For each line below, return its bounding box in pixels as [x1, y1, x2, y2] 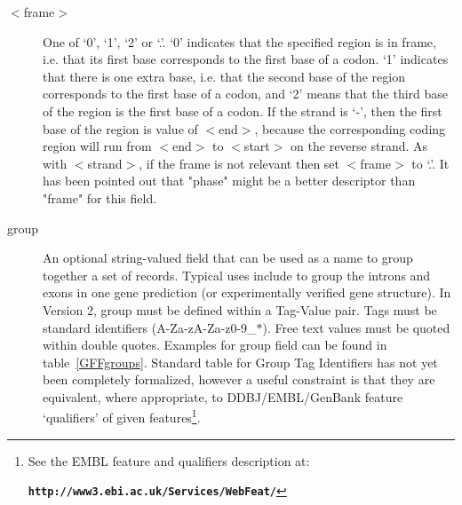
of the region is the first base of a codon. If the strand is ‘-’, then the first [43, 101, 442, 120]
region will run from [43, 137, 152, 155]
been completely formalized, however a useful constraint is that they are [43, 370, 435, 389]
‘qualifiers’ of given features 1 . [43, 406, 201, 427]
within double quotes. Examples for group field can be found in [43, 335, 387, 354]
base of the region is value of [43, 119, 198, 138]
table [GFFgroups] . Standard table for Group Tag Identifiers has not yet [43, 352, 438, 371]
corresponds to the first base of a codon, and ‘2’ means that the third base [43, 84, 449, 103]
